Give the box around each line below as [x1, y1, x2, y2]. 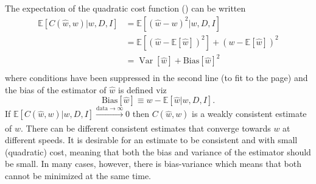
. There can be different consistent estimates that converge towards [20, 121, 271, 134]
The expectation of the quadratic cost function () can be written [5, 2, 246, 14]
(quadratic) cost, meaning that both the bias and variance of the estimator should [5, 145, 311, 158]
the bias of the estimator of [5, 83, 107, 96]
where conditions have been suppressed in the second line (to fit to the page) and [5, 71, 308, 84]
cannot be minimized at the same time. [5, 169, 151, 182]
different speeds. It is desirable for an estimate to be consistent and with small [5, 133, 298, 146]
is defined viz [118, 83, 167, 96]
